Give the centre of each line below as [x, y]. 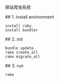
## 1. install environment [30, 17]
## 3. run [14, 66]
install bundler [21, 30]
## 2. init [14, 39]
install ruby [18, 26]
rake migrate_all [23, 57]
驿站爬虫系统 [18, 7]
